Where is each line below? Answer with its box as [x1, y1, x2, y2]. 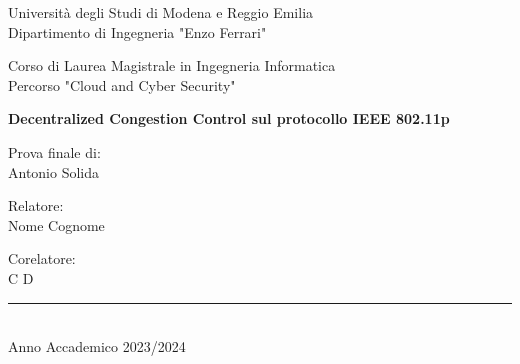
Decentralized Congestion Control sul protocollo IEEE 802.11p [8, 108, 450, 129]
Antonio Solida [8, 161, 100, 182]
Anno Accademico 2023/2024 [8, 336, 186, 357]
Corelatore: [8, 248, 76, 269]
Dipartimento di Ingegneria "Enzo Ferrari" [8, 21, 267, 42]
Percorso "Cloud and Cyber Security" [8, 74, 236, 95]
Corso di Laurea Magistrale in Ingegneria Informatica [8, 55, 336, 76]
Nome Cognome [8, 214, 105, 235]
